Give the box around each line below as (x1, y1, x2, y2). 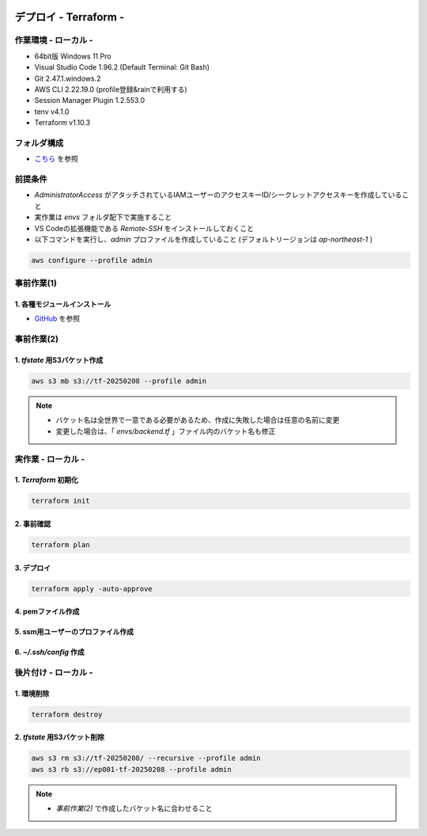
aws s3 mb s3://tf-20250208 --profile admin (31, 377, 207, 386)
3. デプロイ (14, 563, 51, 572)
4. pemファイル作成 (14, 606, 80, 617)
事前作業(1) (14, 278, 57, 289)
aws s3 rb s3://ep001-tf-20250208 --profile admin (31, 765, 232, 773)
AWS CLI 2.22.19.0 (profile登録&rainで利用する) (34, 84, 187, 94)
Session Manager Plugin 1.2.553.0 (34, 96, 145, 105)
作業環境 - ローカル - (14, 35, 93, 46)
